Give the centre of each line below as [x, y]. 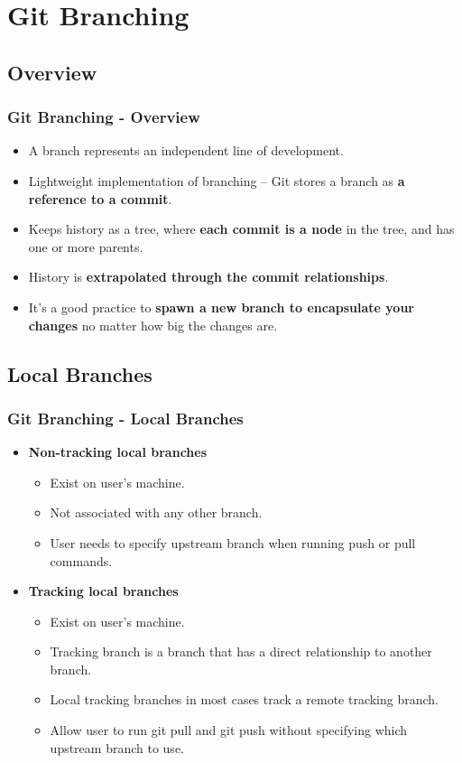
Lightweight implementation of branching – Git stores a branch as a [217, 180]
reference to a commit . [100, 198]
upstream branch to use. [117, 747]
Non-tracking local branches [118, 452]
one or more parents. [86, 246]
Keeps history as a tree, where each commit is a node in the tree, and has [241, 229]
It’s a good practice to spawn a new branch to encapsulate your [221, 307]
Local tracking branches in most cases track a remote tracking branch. [245, 699]
